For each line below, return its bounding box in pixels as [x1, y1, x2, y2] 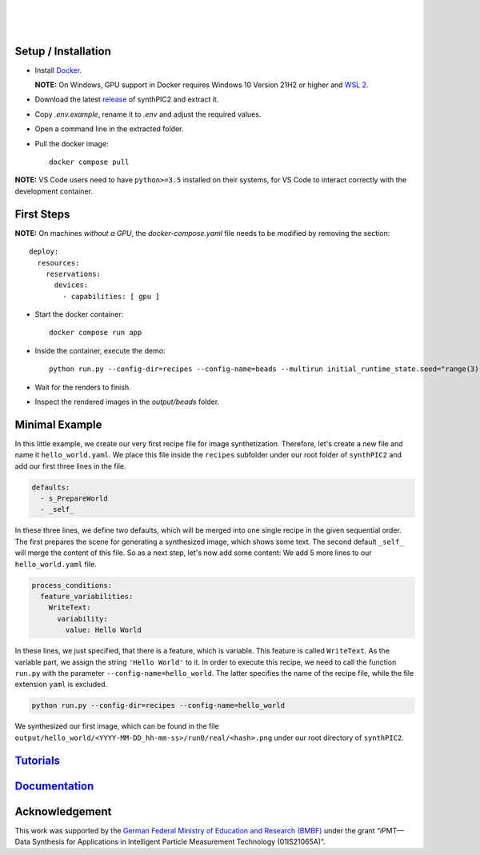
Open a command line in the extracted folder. [34, 124, 184, 134]
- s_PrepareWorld [40, 494, 108, 503]
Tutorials [14, 753, 60, 767]
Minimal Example [14, 418, 102, 431]
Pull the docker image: [34, 138, 109, 148]
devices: [54, 281, 89, 290]
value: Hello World [65, 625, 142, 635]
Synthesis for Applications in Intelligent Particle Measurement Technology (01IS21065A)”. [32, 837, 326, 847]
